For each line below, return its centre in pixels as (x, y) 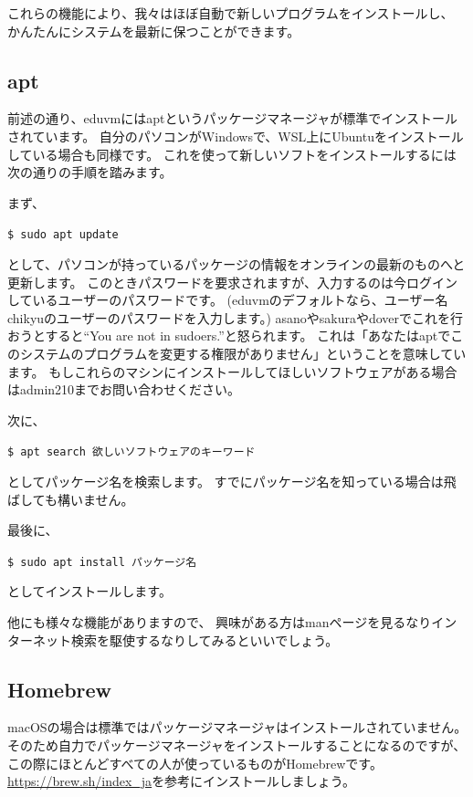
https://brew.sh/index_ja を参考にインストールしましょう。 (182, 781)
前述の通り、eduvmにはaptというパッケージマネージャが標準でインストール (232, 118)
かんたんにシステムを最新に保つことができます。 (154, 31)
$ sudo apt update (63, 235)
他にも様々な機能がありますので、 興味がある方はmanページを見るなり (220, 622)
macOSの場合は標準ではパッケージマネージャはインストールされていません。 (237, 727)
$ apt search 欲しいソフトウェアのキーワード (131, 452)
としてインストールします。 (89, 591)
